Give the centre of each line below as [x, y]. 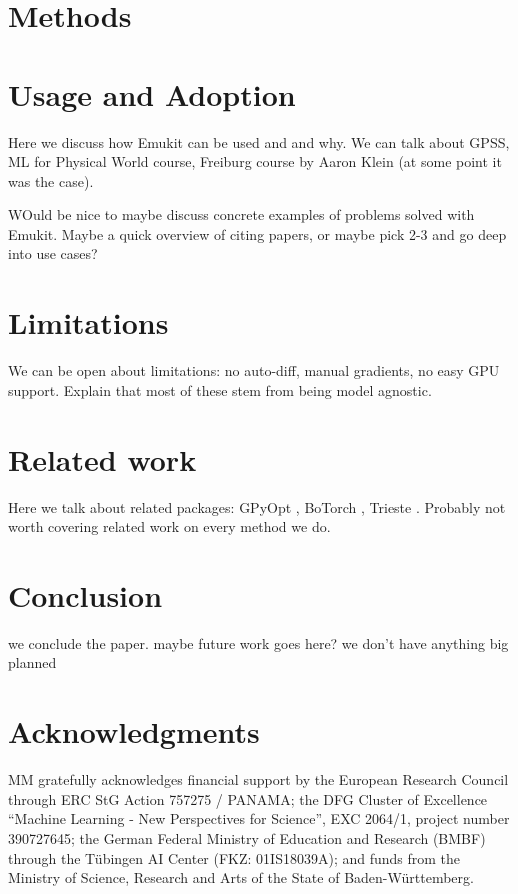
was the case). [51, 180]
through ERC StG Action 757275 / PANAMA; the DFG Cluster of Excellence [248, 798]
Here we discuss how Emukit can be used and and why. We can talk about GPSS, [259, 141]
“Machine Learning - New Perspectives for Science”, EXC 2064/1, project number [259, 818]
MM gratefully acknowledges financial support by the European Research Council [258, 779]
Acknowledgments [134, 731]
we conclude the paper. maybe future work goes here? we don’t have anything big [258, 642]
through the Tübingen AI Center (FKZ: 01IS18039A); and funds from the [234, 857]
